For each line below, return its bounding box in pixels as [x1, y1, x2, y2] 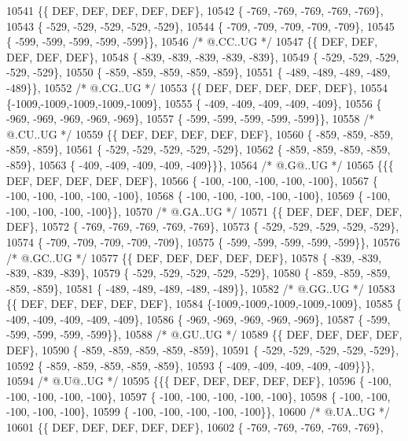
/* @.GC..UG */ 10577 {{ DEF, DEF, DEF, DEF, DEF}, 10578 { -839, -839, [6, 249, 382, 265]
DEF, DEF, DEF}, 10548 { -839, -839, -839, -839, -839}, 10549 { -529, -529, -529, [6, 48, 399, 65]
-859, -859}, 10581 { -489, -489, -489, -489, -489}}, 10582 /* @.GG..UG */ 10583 [6, 280, 395, 296]
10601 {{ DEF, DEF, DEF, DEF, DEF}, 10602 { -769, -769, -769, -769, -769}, [6, 419, 384, 435]
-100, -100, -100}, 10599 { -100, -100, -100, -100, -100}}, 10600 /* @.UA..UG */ [6, 403, 391, 420]
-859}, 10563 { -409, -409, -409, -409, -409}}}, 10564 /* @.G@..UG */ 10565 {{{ [6, 156, 394, 172]
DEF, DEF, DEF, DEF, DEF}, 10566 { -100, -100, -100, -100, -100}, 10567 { [6, 172, 378, 188]
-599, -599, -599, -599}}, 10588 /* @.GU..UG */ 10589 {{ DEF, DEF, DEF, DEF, [6, 326, 402, 343]
